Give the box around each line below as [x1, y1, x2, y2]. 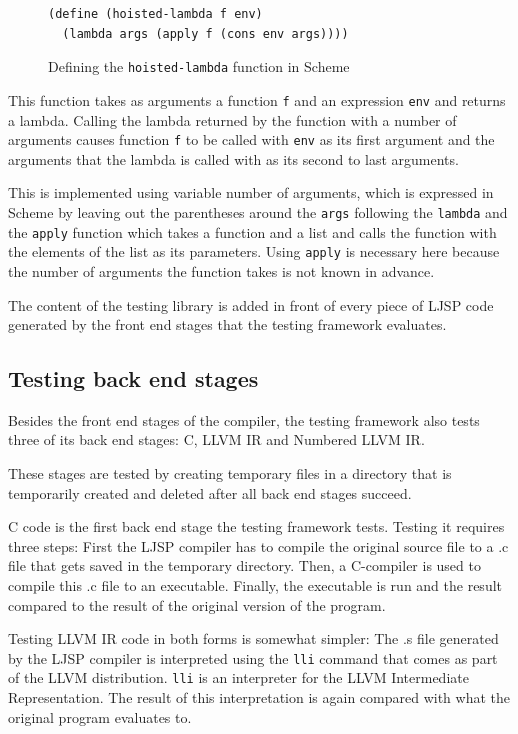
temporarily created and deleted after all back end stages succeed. [8, 482, 412, 503]
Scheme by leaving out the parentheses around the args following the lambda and [8, 201, 508, 222]
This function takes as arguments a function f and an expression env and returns [8, 89, 506, 110]
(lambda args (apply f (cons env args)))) [62, 26, 349, 41]
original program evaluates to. [8, 706, 192, 727]
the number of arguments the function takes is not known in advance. [8, 260, 435, 281]
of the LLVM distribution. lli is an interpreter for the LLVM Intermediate [8, 667, 469, 688]
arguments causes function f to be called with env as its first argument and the [8, 129, 495, 150]
